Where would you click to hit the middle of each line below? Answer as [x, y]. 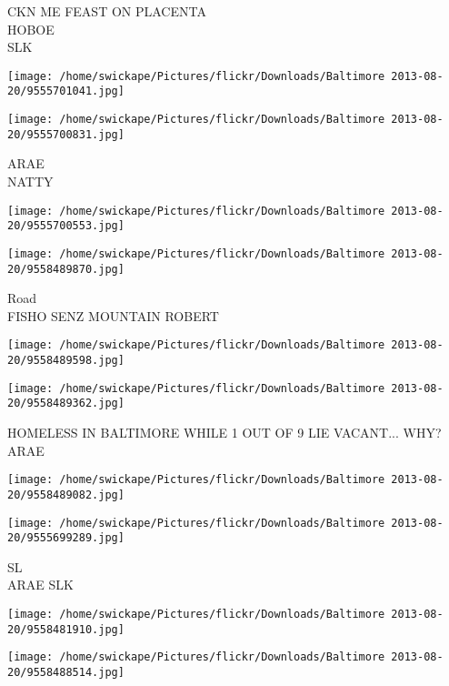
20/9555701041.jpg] [66, 91]
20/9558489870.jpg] [66, 269]
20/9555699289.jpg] [66, 538]
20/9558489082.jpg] [66, 494]
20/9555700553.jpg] [66, 226]
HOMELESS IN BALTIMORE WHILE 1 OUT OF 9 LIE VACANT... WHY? [224, 433]
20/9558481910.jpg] [66, 629]
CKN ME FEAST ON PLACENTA [107, 11]
